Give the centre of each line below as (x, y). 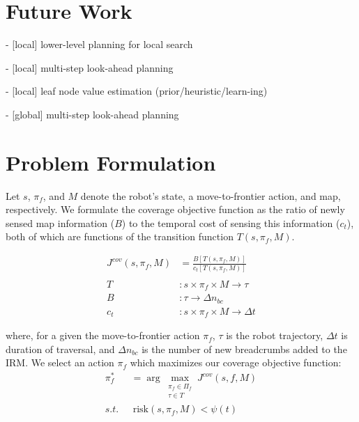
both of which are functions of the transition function (120, 236)
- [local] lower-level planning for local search (99, 44)
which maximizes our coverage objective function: (236, 362)
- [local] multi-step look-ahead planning (90, 67)
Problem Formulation (111, 162)
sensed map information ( (60, 222)
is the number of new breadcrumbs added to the (244, 349)
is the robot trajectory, (275, 335)
